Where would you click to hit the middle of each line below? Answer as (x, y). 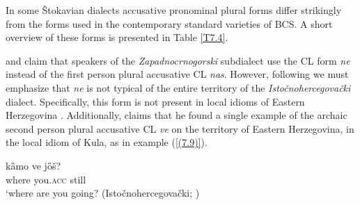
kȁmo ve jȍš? (33, 165)
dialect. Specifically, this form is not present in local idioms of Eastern (155, 101)
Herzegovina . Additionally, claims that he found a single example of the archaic (177, 115)
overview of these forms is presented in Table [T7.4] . (117, 37)
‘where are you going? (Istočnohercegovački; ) (103, 193)
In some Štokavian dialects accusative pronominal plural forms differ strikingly (174, 10)
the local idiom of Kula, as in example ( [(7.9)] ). (107, 142)
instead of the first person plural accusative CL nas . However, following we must (177, 74)
